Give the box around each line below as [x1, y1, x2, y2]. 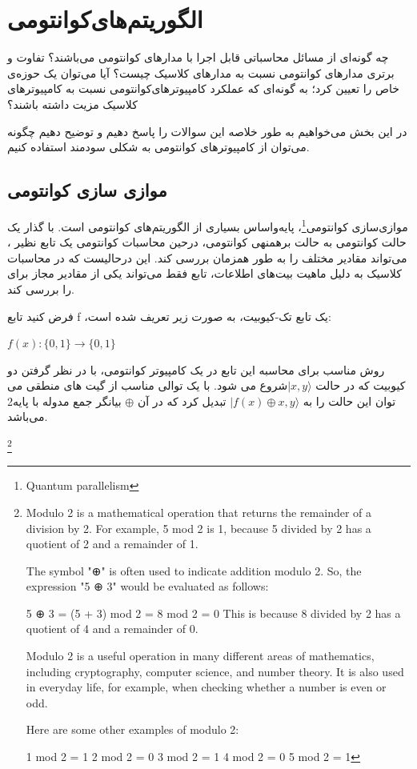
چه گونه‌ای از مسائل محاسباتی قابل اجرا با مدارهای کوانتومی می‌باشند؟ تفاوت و [7, 49, 389, 66]
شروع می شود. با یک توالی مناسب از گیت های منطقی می [7, 377, 288, 394]
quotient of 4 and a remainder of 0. [26, 620, 198, 637]
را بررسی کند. [7, 280, 74, 297]
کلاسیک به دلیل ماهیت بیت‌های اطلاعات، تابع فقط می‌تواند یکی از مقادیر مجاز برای [7, 265, 402, 282]
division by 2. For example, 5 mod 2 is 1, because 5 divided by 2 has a [26, 519, 371, 536]
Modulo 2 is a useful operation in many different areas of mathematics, [26, 647, 375, 664]
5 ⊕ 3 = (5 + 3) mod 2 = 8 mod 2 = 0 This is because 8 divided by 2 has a [26, 604, 401, 621]
